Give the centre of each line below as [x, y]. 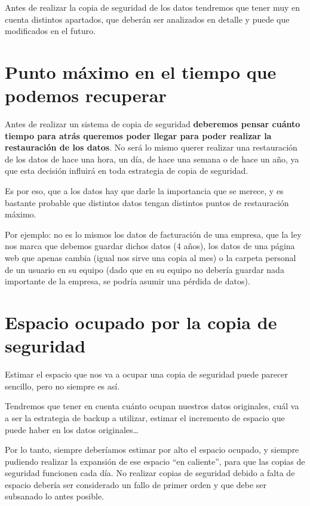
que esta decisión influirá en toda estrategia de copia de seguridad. [127, 171]
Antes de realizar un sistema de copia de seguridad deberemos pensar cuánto [153, 124]
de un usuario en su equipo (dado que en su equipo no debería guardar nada [145, 269]
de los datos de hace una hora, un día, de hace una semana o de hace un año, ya [152, 159]
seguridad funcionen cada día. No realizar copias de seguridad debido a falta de [150, 473]
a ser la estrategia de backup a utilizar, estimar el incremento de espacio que [145, 417]
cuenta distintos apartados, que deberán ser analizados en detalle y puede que [147, 19]
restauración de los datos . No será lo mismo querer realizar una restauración [151, 147]
